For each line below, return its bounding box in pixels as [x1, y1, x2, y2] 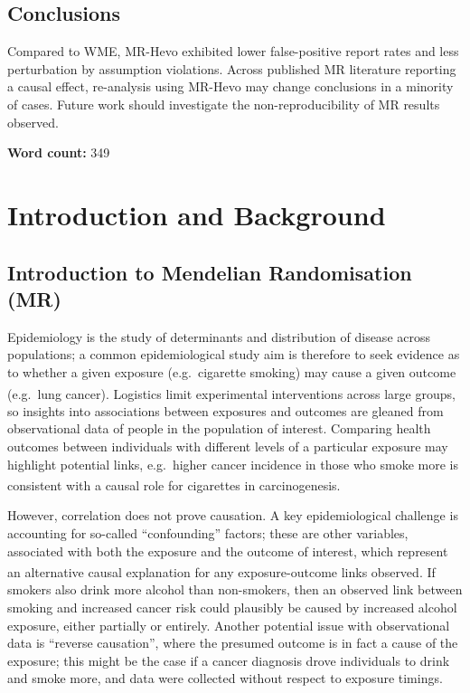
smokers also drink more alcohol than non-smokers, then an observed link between [7, 580, 463, 599]
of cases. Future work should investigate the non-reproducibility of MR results [7, 94, 440, 113]
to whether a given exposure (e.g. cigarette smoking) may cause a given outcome [7, 362, 456, 381]
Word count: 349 [7, 143, 110, 162]
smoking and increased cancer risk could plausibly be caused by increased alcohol [7, 598, 457, 617]
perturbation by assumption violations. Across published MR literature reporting [7, 59, 456, 78]
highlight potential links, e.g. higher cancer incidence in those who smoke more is [7, 454, 458, 473]
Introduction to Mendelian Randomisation [7, 258, 412, 286]
